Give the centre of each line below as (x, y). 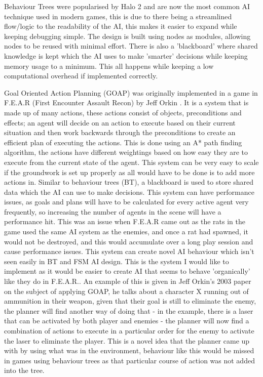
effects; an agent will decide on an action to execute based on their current (120, 122)
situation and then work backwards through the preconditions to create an (120, 132)
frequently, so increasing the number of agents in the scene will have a (113, 211)
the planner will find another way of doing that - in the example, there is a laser (129, 310)
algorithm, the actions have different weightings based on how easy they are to (126, 152)
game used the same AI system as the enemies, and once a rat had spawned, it (126, 232)
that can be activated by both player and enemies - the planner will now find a (127, 321)
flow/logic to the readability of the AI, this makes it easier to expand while (121, 26)
